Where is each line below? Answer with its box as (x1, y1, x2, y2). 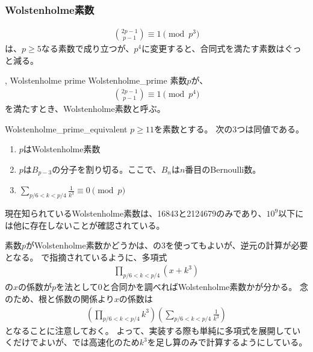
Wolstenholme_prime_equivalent (5, 122, 128, 135)
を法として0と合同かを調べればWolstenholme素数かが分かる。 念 (56, 280, 308, 293)
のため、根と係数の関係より (5, 292, 114, 304)
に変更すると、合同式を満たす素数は (141, 42, 285, 55)
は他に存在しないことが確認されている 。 (5, 218, 165, 231)
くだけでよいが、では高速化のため (5, 336, 140, 348)
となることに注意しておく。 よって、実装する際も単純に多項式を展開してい (5, 324, 301, 336)
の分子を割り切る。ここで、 (52, 162, 161, 175)
